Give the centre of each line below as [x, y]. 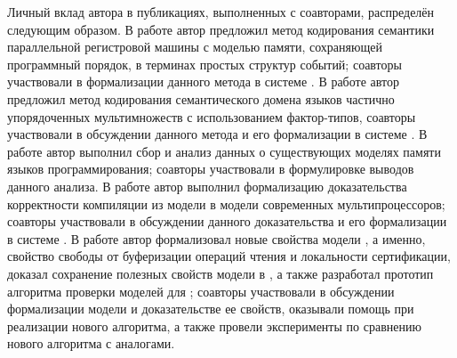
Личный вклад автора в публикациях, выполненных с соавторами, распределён [221, 12]
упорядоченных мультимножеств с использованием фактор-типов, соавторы [212, 116]
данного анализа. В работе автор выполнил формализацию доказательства [207, 186]
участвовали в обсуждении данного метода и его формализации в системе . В [217, 134]
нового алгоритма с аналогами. [91, 343]
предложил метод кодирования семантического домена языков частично [201, 98]
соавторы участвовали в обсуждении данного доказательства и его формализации [227, 221]
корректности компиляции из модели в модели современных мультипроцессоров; [226, 203]
